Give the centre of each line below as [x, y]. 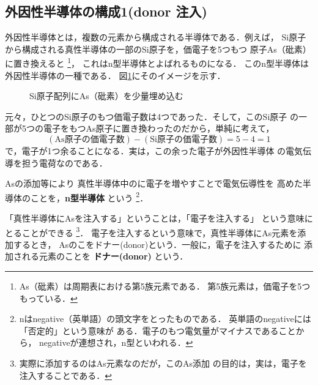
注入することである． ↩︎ [65, 375]
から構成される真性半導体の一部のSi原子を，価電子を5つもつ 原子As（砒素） [158, 49]
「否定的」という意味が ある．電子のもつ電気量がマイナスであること [157, 330]
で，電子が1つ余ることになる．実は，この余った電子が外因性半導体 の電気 [154, 151]
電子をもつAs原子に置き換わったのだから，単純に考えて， [159, 128]
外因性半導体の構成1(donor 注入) [106, 11]
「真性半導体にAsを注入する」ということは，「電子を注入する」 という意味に [159, 218]
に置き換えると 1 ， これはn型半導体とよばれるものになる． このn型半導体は [157, 62]
